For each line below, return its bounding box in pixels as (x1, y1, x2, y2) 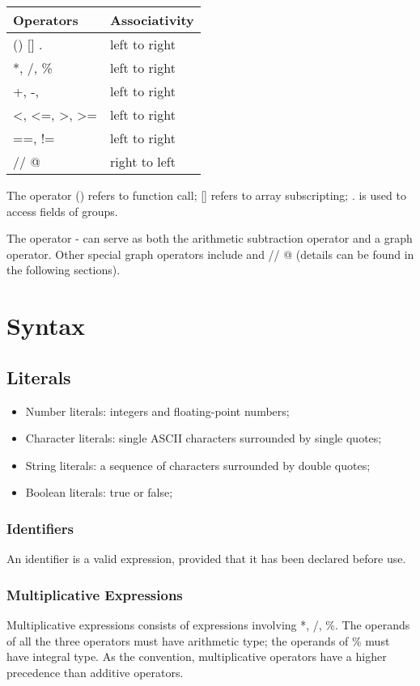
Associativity (110, 11, 194, 29)
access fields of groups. (6, 202, 118, 219)
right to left (110, 152, 176, 171)
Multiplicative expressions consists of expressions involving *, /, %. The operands (6, 616, 410, 633)
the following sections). (6, 261, 121, 278)
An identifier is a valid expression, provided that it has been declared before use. (6, 550, 406, 567)
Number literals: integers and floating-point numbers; (25, 402, 290, 419)
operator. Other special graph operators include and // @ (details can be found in (6, 245, 414, 262)
